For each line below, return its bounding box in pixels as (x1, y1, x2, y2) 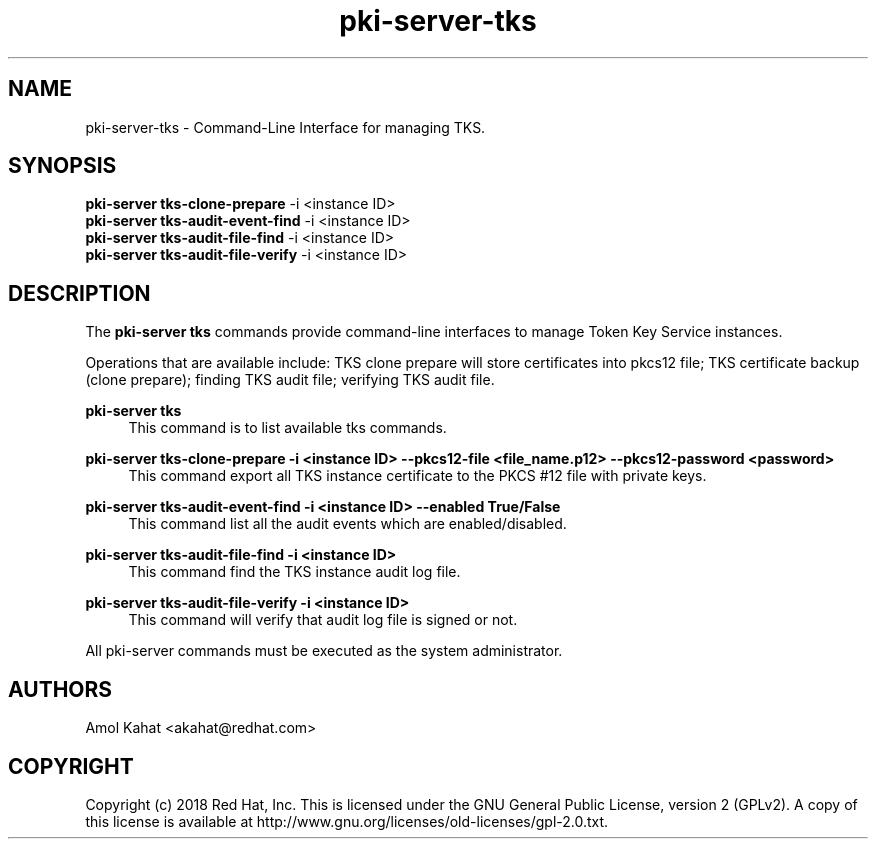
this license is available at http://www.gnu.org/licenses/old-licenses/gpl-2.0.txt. (85, 812, 609, 830)
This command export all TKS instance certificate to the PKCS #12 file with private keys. (128, 467, 707, 485)
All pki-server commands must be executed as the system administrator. (85, 642, 563, 660)
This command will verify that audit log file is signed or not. (128, 611, 518, 629)
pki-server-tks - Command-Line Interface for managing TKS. (85, 118, 486, 136)
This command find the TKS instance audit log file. (128, 563, 461, 581)
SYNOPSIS (8, 153, 117, 179)
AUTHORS (8, 676, 113, 702)
